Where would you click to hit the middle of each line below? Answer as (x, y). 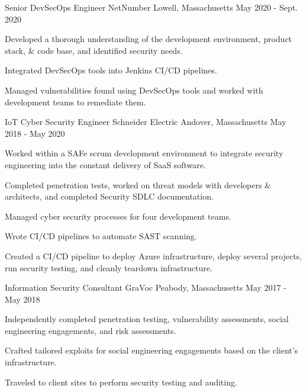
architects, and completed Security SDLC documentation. (109, 196)
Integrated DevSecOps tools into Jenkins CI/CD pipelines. (111, 70)
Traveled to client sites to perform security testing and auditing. (121, 382)
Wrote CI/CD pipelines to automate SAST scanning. (101, 236)
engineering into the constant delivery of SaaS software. (105, 164)
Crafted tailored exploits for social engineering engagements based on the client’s (152, 350)
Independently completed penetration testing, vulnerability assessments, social (147, 319)
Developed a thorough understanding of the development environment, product (149, 39)
